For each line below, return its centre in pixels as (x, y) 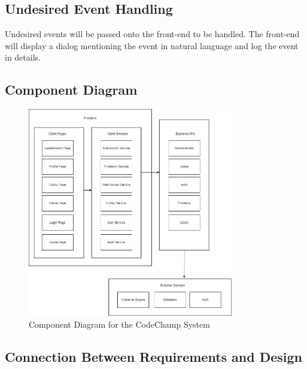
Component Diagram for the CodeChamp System (119, 324)
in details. (23, 57)
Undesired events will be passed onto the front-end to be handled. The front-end (152, 34)
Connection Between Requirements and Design (154, 357)
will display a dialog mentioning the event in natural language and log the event (152, 45)
